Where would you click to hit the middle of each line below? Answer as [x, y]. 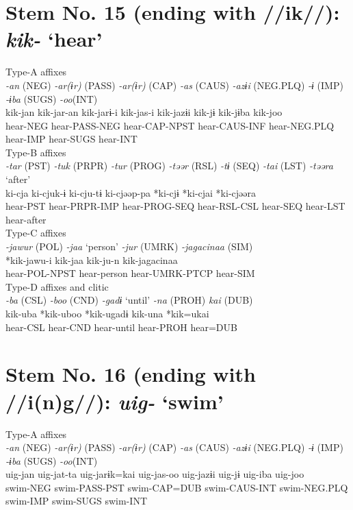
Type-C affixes [36, 233]
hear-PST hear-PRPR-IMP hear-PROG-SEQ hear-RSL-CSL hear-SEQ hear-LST [175, 206]
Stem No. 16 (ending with [131, 374]
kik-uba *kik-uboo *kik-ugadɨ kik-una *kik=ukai [107, 313]
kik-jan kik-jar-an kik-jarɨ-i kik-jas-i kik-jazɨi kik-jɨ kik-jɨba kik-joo [144, 112]
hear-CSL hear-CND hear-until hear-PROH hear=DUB [121, 327]
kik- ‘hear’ [54, 39]
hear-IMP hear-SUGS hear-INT [71, 139]
